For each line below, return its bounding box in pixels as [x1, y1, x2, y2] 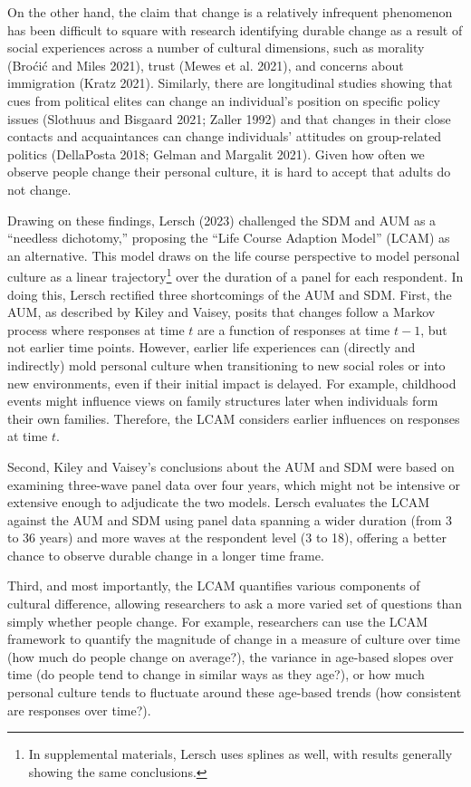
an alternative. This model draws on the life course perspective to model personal [7, 245, 460, 264]
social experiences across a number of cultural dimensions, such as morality [7, 38, 425, 57]
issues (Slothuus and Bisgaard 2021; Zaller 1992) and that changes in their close [7, 109, 451, 128]
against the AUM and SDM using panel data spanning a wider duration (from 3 [7, 510, 452, 529]
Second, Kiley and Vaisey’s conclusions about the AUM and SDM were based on [7, 456, 455, 475]
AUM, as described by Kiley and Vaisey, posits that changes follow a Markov [7, 302, 436, 322]
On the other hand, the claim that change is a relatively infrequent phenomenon [7, 3, 453, 21]
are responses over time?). [7, 700, 151, 719]
